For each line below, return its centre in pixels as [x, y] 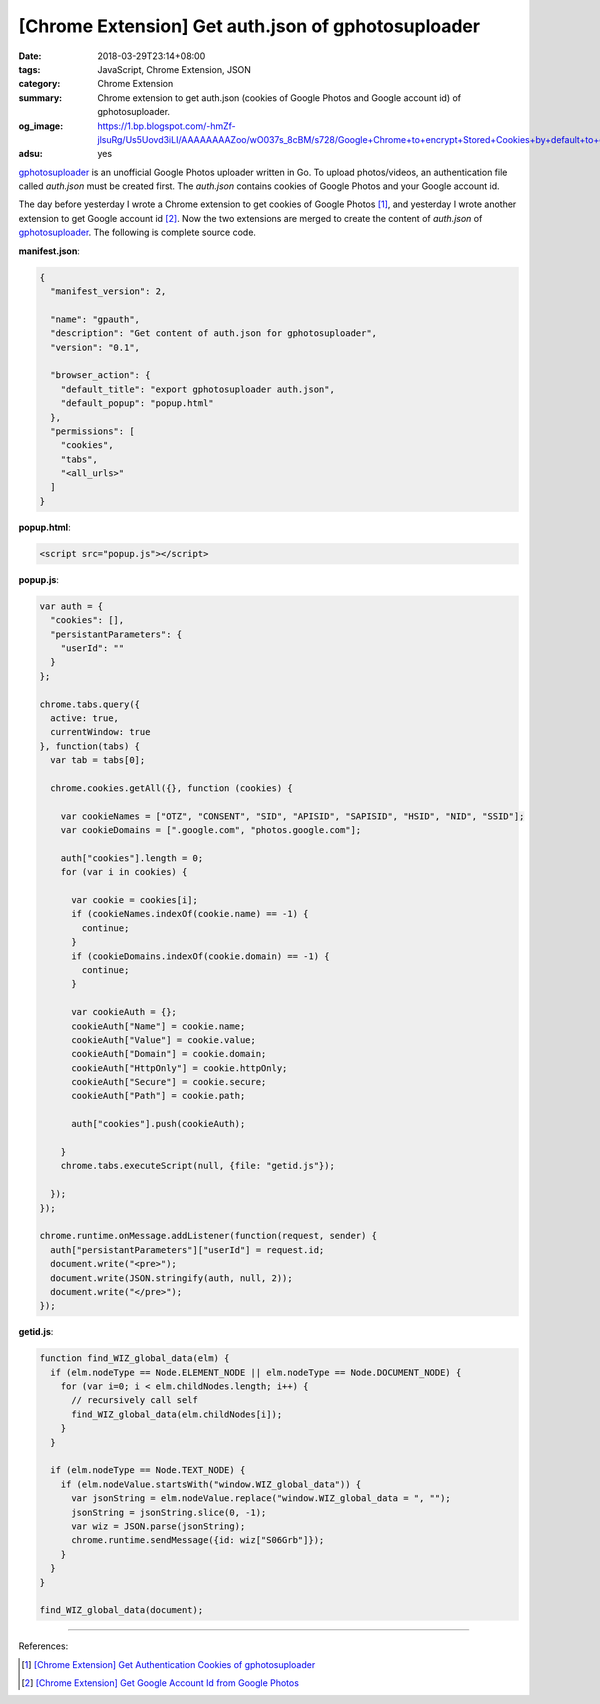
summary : [40, 97]
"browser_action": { [100, 375]
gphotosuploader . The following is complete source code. [137, 232]
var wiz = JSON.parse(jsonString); [158, 1526]
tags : [29, 69]
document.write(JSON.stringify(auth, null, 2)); [172, 1278]
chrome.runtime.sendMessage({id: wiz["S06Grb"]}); [198, 1540]
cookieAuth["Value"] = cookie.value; [164, 1039]
